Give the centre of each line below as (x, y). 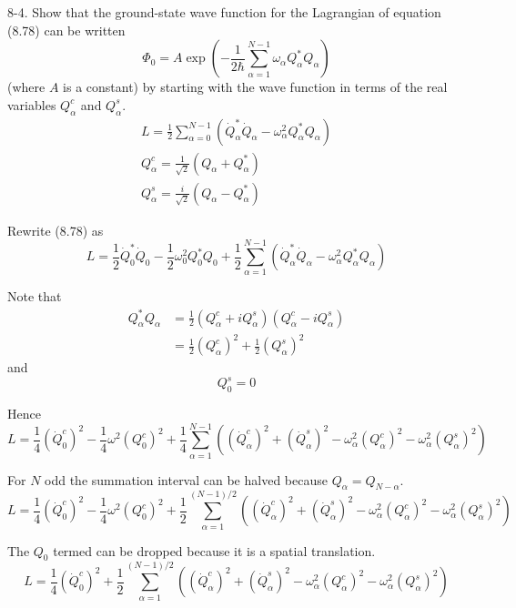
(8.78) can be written (66, 30)
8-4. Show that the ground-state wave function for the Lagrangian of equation (224, 12)
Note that (35, 296)
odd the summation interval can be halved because (186, 479)
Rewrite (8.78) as (56, 230)
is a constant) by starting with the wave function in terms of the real (255, 87)
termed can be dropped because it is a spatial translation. (214, 550)
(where (26, 87)
